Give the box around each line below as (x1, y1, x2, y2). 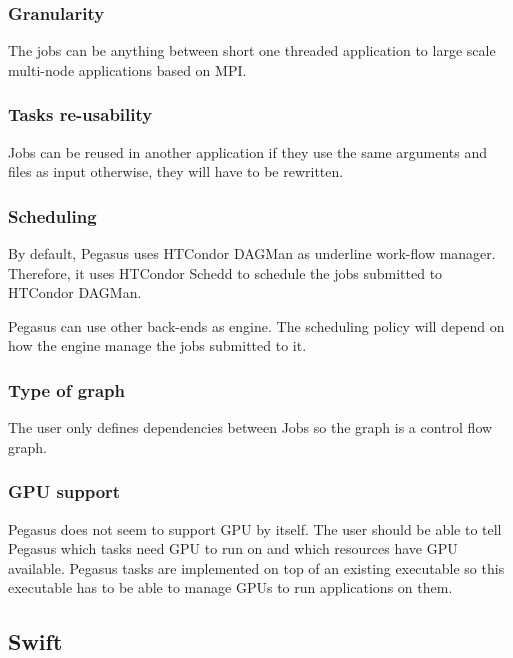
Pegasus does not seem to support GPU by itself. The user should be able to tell (8, 518, 502, 539)
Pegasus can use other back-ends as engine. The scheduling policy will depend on (8, 315, 505, 336)
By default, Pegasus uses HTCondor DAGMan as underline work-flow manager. (8, 243, 496, 264)
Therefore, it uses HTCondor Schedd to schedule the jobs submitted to (8, 262, 443, 283)
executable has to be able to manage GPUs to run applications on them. (8, 577, 453, 598)
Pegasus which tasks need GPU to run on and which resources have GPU (8, 538, 458, 559)
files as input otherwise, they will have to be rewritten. (8, 161, 344, 182)
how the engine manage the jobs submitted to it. (8, 335, 307, 356)
